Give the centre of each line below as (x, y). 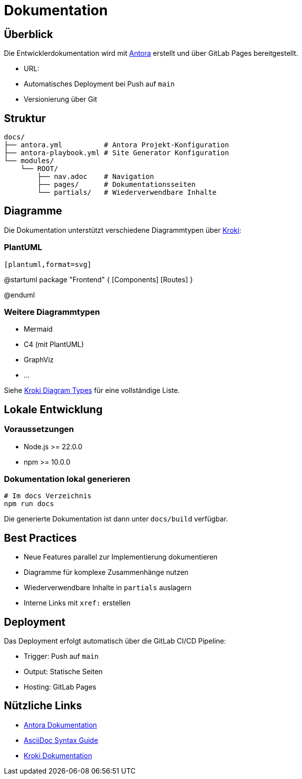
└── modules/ (29, 161)
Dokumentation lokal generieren (67, 479)
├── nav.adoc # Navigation (96, 177)
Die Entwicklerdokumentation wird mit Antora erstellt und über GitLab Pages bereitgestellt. (151, 53)
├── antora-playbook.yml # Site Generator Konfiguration (117, 153)
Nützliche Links (43, 706)
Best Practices (41, 538)
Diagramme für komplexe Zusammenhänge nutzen (106, 572)
